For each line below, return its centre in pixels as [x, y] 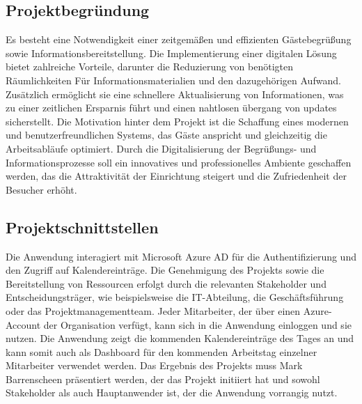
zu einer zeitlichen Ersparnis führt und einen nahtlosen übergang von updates [171, 108]
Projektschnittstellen [82, 227]
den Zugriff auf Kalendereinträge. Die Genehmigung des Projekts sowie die [165, 270]
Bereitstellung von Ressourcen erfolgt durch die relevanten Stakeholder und [166, 283]
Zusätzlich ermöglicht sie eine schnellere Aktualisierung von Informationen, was [175, 94]
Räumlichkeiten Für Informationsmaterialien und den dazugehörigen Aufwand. [173, 80]
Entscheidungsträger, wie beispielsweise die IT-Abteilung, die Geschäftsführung [175, 297]
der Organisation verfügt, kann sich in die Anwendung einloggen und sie [197, 324]
